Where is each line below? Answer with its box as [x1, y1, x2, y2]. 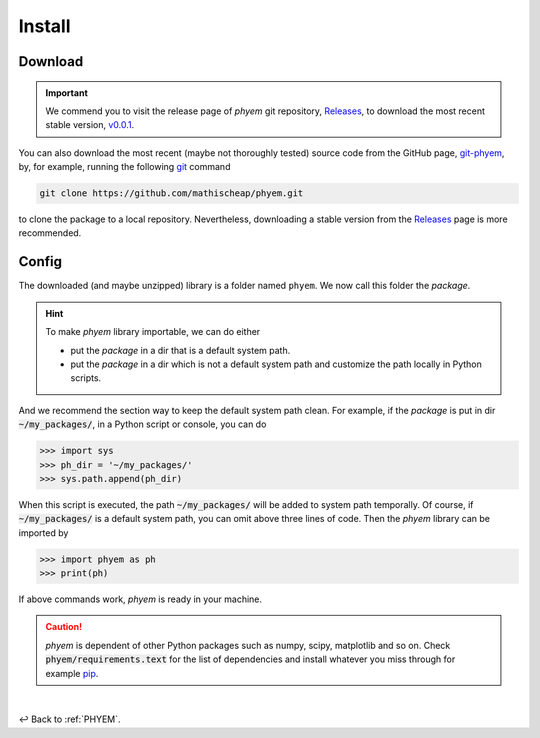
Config [18, 253, 62, 270]
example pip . [45, 667, 99, 679]
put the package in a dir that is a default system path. [70, 344, 291, 356]
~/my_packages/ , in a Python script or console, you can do [18, 418, 267, 430]
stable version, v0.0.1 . [45, 119, 135, 131]
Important [45, 86, 89, 99]
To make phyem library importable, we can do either [45, 326, 261, 338]
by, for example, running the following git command [18, 161, 231, 173]
